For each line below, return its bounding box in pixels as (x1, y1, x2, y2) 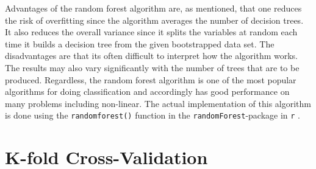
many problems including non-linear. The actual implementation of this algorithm (5, 97, 311, 109)
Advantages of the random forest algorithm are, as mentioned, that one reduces (5, 2, 302, 14)
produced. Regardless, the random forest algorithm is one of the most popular (5, 73, 296, 86)
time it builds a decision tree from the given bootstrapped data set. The (5, 37, 275, 50)
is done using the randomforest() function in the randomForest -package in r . (5, 109, 301, 122)
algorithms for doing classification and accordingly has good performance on (5, 85, 290, 98)
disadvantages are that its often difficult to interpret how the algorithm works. (5, 49, 298, 62)
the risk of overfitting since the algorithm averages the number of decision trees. (5, 13, 304, 26)
